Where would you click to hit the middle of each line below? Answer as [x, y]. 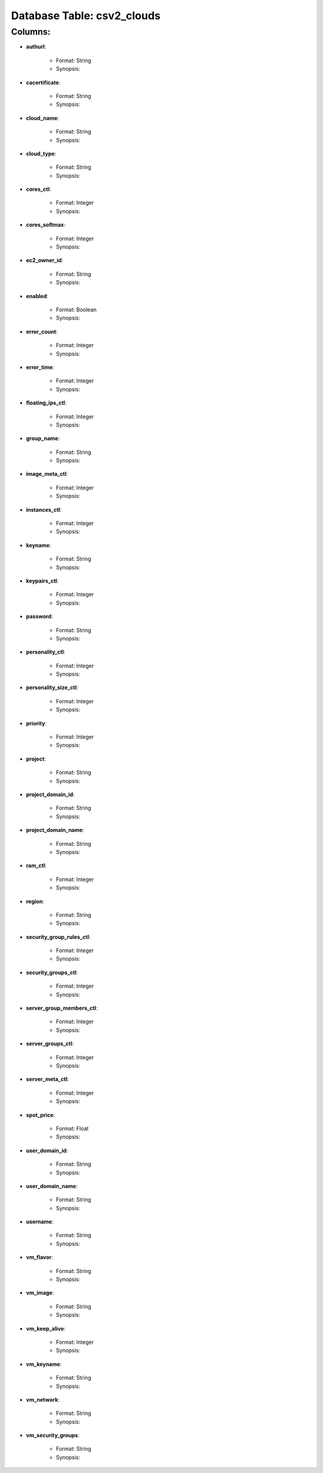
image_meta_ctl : [47, 474]
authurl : [36, 47]
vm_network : [43, 1399]
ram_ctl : [36, 865]
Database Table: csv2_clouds [86, 16]
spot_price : [40, 1115]
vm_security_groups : [53, 1435]
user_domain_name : [52, 1186]
